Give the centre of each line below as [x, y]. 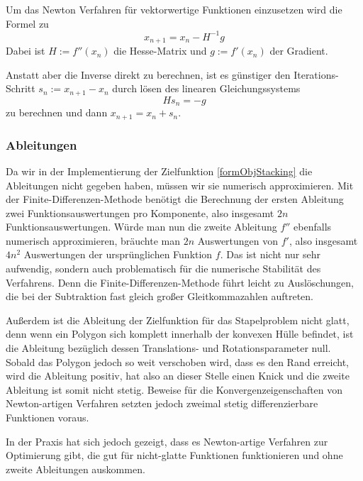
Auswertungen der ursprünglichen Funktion [118, 254]
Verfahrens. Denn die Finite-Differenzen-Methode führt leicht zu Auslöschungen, [180, 282]
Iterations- [316, 74]
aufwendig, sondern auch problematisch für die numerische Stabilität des [163, 269]
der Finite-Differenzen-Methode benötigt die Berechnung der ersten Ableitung [175, 199]
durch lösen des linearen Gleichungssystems [206, 88]
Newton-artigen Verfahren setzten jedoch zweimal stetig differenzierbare [162, 403]
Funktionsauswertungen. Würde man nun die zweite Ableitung [141, 227]
